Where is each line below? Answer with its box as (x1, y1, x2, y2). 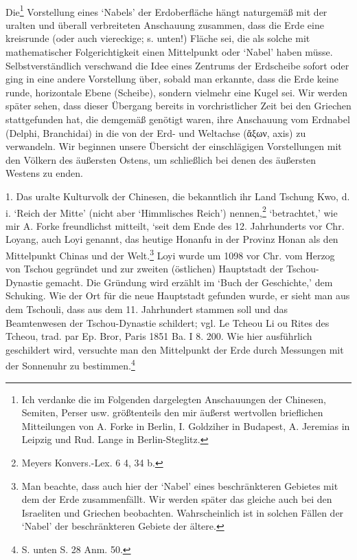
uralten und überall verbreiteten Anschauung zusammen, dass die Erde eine (5, 17, 324, 32)
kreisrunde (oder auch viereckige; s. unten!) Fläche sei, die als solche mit (5, 31, 310, 45)
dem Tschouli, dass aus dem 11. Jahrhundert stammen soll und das (5, 302, 288, 316)
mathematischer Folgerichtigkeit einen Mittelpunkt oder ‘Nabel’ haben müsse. (5, 45, 333, 59)
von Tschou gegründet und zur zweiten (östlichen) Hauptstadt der (5, 261, 284, 276)
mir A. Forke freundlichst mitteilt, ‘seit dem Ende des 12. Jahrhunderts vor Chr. (5, 218, 345, 233)
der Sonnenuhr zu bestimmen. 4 (5, 356, 135, 373)
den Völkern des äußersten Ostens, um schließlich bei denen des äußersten (5, 152, 316, 166)
